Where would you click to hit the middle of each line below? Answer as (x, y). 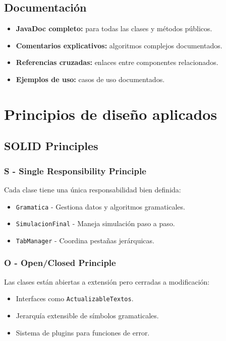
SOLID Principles (51, 146)
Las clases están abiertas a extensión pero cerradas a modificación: (107, 281)
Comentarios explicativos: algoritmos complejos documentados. (119, 45)
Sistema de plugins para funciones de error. (83, 332)
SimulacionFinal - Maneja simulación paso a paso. (95, 223)
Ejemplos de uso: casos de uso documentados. (90, 79)
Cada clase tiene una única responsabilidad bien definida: (93, 189)
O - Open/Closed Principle (60, 263)
